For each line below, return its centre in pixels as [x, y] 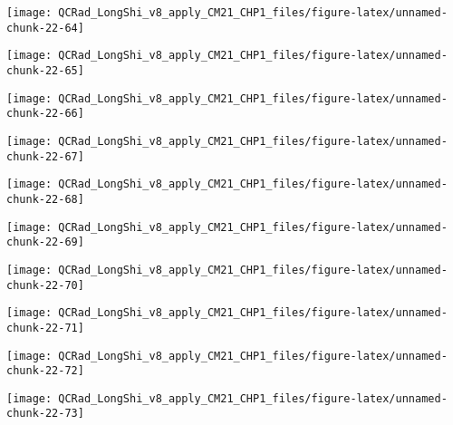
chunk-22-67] [45, 156]
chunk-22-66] [45, 114]
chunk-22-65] [45, 70]
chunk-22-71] [45, 328]
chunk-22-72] [45, 371]
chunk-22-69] [45, 242]
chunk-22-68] [45, 199]
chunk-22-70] [45, 285]
